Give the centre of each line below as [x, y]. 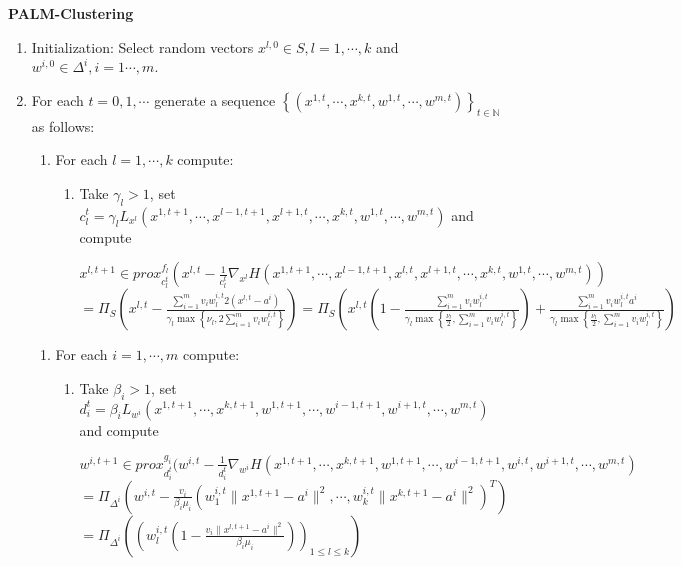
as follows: [63, 125]
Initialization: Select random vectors [142, 46]
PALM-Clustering [71, 13]
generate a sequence [215, 99]
